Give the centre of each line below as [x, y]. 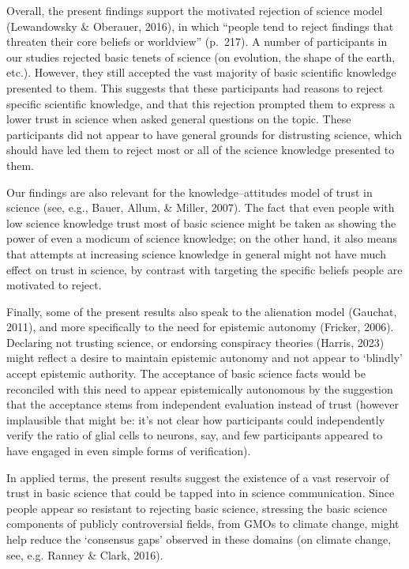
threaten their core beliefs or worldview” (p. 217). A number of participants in [197, 41]
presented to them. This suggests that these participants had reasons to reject [195, 87]
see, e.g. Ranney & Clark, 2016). [85, 554]
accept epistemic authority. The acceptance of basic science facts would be [186, 373]
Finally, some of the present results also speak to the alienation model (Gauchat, [202, 311]
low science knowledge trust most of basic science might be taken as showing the [201, 222]
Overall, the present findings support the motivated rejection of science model [195, 10]
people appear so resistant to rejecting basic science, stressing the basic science [197, 508]
